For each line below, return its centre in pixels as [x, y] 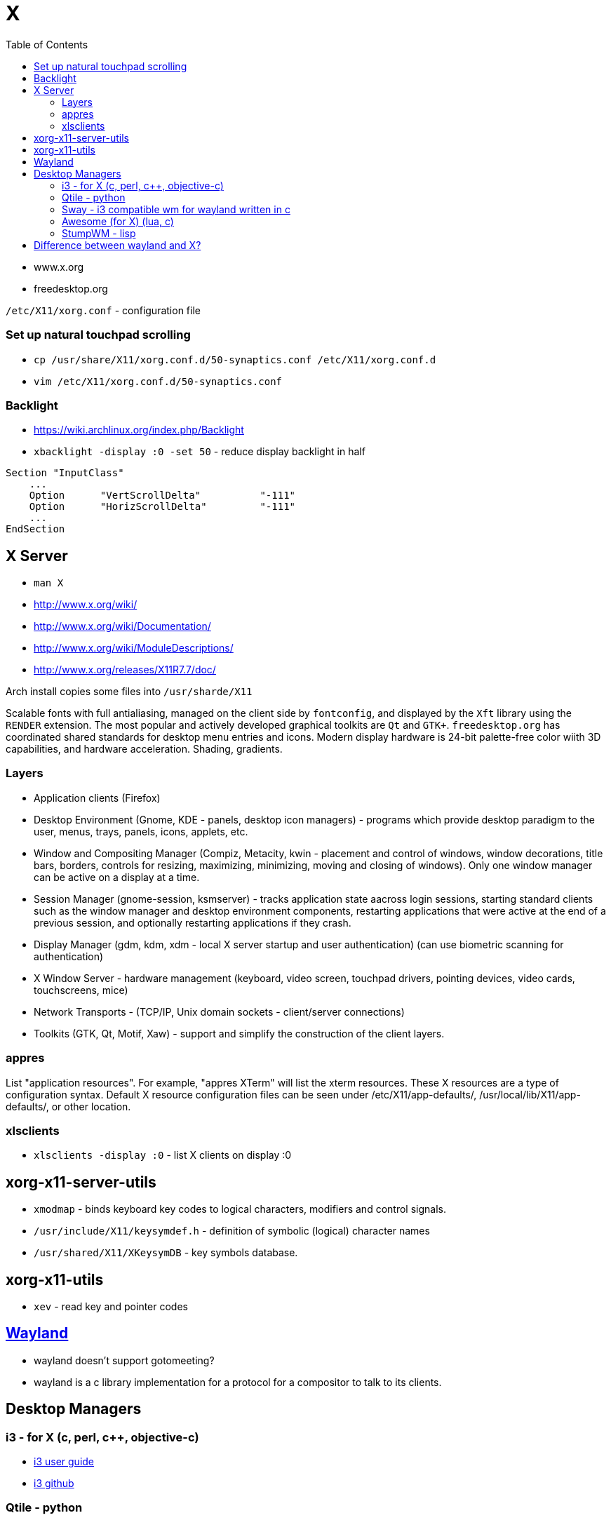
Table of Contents [47, 44]
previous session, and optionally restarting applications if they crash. [193, 922]
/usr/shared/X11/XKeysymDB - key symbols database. [166, 1253]
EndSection [35, 529]
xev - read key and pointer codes [111, 1307]
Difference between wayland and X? [117, 245]
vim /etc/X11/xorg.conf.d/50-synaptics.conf [158, 381]
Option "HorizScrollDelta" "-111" [162, 507]
